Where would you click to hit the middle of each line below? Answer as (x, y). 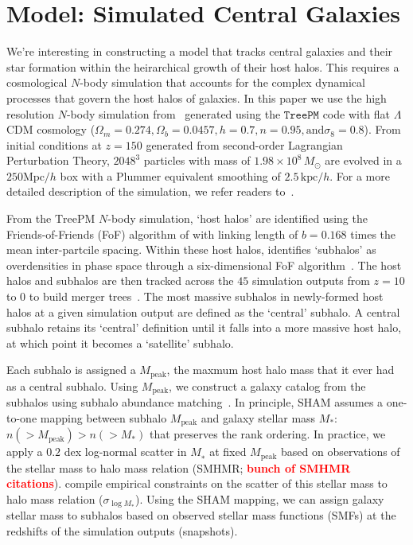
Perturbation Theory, (58, 160)
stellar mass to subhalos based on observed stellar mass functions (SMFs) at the (201, 515)
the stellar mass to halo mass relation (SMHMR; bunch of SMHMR (179, 467)
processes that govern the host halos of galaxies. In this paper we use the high (197, 97)
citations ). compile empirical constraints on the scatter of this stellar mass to (197, 483)
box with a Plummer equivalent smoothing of (170, 175)
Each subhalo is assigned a (71, 370)
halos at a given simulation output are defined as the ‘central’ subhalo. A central (203, 311)
